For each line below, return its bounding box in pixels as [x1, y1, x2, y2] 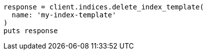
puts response [3, 27, 58, 35]
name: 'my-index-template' [11, 11, 116, 19]
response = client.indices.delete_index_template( [3, 3, 204, 11]
